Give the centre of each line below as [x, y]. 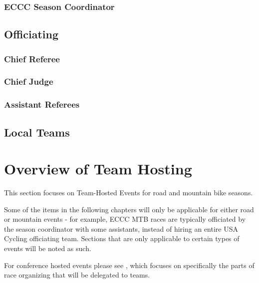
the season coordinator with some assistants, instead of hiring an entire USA [121, 228]
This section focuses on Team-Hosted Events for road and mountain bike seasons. [129, 193]
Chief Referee [32, 59]
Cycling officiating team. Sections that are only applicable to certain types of [122, 238]
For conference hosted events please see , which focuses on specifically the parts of [129, 265]
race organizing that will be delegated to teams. [77, 275]
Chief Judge [29, 81]
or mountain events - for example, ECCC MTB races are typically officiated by [125, 219]
